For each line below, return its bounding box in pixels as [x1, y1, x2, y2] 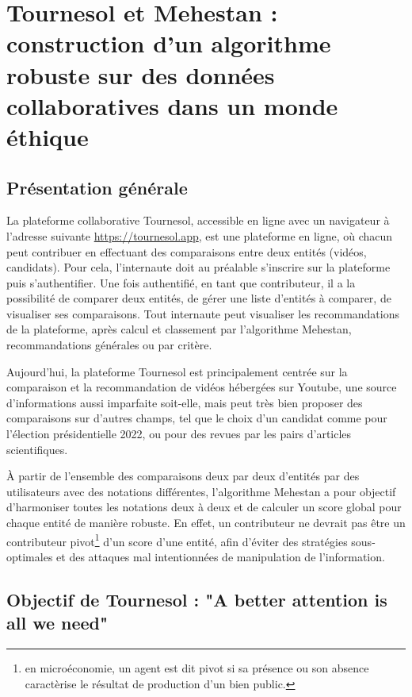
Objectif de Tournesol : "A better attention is [6, 587, 387, 611]
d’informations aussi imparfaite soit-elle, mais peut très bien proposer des [6, 394, 363, 410]
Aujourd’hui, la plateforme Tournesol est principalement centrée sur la [6, 363, 348, 379]
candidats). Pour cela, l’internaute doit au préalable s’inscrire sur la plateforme [6, 259, 391, 275]
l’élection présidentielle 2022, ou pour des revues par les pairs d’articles [6, 426, 352, 442]
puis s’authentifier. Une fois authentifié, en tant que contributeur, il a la [6, 274, 356, 291]
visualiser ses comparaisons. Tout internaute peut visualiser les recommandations [6, 305, 400, 322]
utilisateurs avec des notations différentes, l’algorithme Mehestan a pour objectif [6, 483, 396, 499]
